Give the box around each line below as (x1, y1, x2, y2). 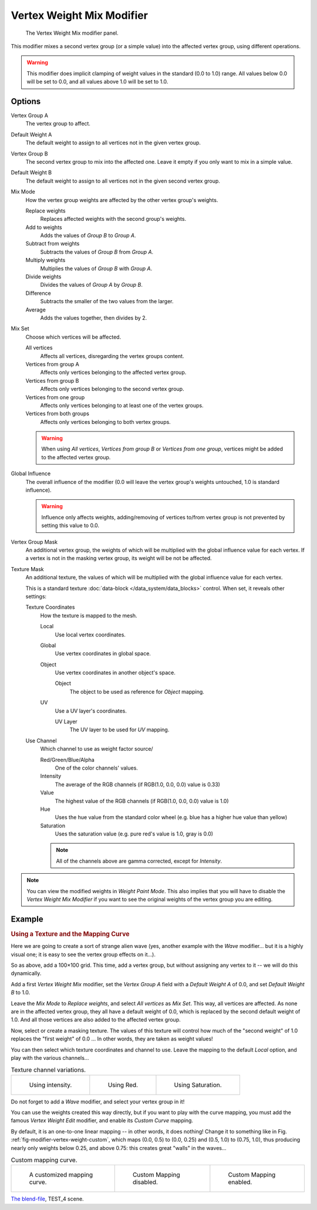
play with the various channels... (11, 1054, 89, 1061)
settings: (25, 592, 47, 600)
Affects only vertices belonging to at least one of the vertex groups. (40, 402, 204, 409)
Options (11, 96, 41, 106)
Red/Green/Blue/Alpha (40, 756, 95, 763)
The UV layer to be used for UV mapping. (69, 726, 170, 733)
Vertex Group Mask (11, 538, 58, 545)
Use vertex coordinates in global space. (55, 650, 151, 657)
